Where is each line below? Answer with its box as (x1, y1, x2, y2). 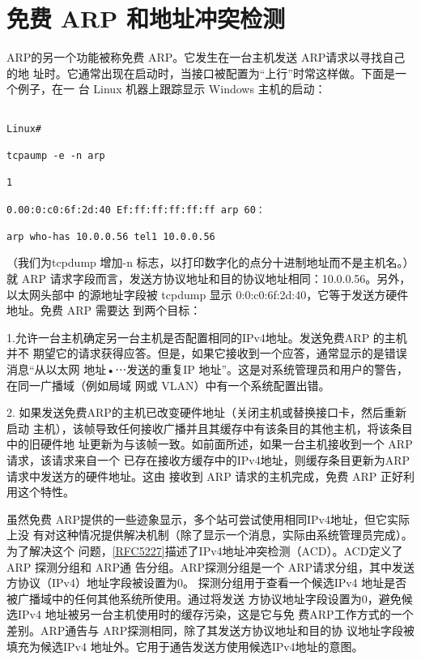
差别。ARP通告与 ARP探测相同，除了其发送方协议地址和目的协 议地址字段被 (6, 621, 415, 638)
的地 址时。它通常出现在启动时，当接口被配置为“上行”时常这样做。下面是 (6, 64, 395, 81)
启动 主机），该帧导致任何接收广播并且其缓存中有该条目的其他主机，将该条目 (6, 419, 413, 436)
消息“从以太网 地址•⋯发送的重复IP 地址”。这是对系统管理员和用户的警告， (6, 361, 409, 378)
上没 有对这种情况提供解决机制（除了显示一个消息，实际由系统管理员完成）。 (6, 526, 413, 543)
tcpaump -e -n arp (6, 149, 105, 161)
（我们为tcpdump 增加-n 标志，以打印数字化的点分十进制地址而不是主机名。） (6, 254, 415, 271)
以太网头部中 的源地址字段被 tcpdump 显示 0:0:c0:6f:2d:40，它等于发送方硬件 (6, 285, 409, 302)
